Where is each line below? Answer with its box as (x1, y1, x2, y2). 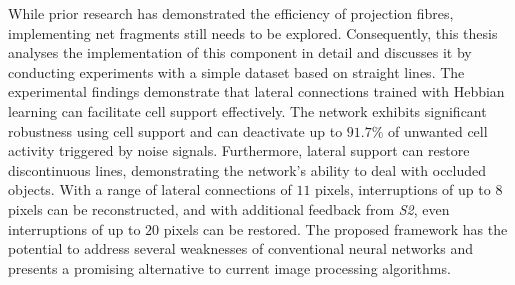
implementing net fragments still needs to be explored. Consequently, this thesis (8, 22, 498, 43)
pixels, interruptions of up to (315, 179, 491, 200)
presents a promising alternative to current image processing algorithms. (8, 257, 451, 278)
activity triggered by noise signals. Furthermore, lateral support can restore (8, 140, 470, 161)
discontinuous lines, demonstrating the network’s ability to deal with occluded (8, 159, 487, 180)
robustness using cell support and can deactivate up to (8, 120, 343, 141)
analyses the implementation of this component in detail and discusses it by (8, 42, 472, 63)
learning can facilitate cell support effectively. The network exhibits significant (8, 100, 487, 121)
